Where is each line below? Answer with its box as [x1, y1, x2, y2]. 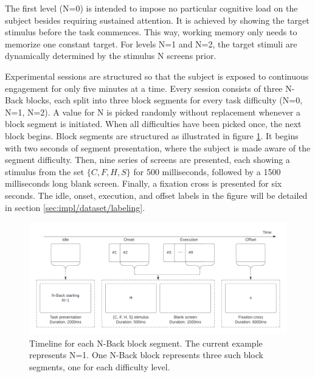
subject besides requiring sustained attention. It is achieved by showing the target [5, 13, 310, 26]
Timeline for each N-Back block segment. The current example [29, 336, 263, 349]
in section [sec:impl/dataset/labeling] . [5, 201, 145, 213]
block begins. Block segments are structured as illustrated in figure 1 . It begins [5, 129, 299, 142]
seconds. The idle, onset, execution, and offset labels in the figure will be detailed [5, 188, 308, 201]
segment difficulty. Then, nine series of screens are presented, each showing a [5, 153, 290, 166]
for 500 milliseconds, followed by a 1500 [133, 165, 281, 178]
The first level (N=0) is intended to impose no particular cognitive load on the [5, 2, 298, 14]
